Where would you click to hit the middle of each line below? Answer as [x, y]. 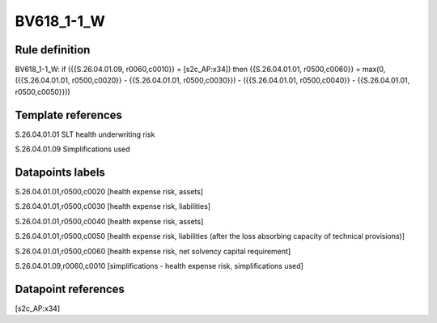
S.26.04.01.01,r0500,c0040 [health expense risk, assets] [109, 221]
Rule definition [53, 50]
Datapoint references [70, 289]
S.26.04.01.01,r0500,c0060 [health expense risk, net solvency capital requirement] [153, 251]
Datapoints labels [60, 172]
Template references [69, 115]
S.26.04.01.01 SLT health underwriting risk [85, 134]
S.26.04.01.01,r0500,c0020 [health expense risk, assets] [109, 192]
